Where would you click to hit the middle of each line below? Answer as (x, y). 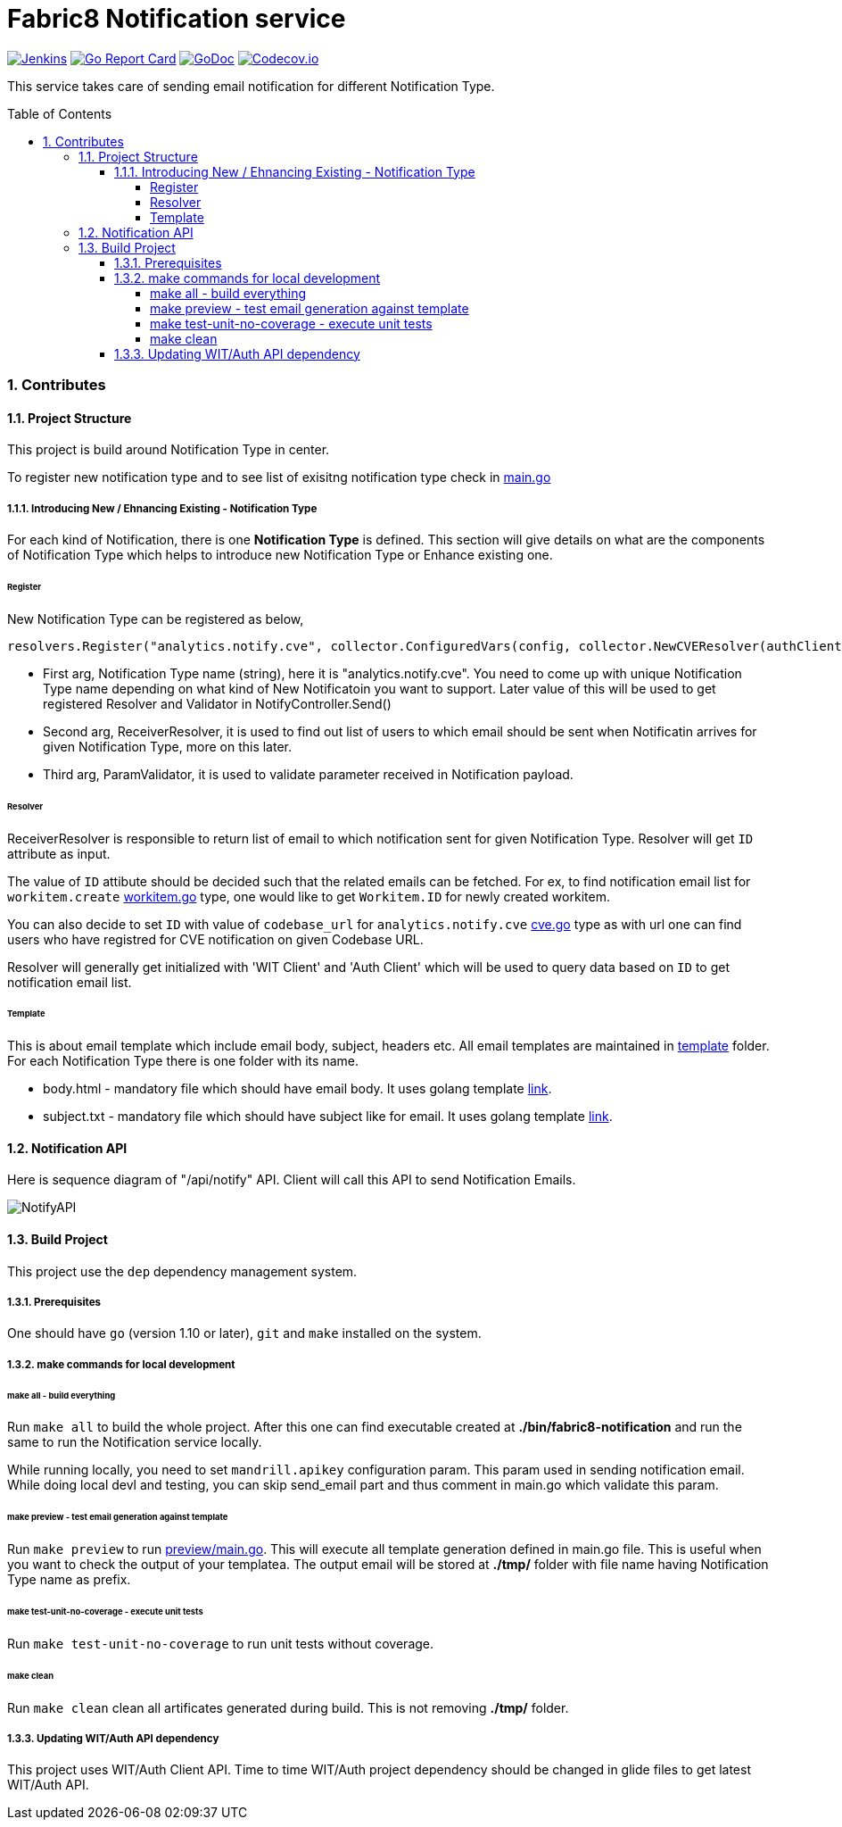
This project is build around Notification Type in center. (169, 450)
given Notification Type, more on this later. (167, 746)
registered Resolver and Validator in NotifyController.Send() (217, 703)
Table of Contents (60, 113)
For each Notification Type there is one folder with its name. (183, 1061)
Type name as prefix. (69, 1580)
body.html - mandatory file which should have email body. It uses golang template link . (297, 1089)
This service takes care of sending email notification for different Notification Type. (251, 86)
